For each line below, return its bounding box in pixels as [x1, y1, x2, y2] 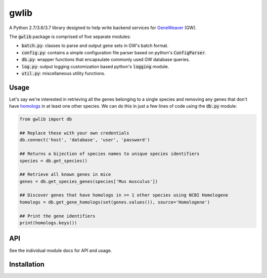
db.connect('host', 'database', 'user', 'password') [19, 137, 150, 143]
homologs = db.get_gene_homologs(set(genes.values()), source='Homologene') [19, 199, 210, 205]
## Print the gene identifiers [19, 213, 96, 219]
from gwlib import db [19, 117, 72, 122]
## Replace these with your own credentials [19, 130, 130, 136]
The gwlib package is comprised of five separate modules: [9, 34, 131, 40]
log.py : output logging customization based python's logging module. [21, 63, 169, 69]
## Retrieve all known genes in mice [19, 172, 111, 177]
